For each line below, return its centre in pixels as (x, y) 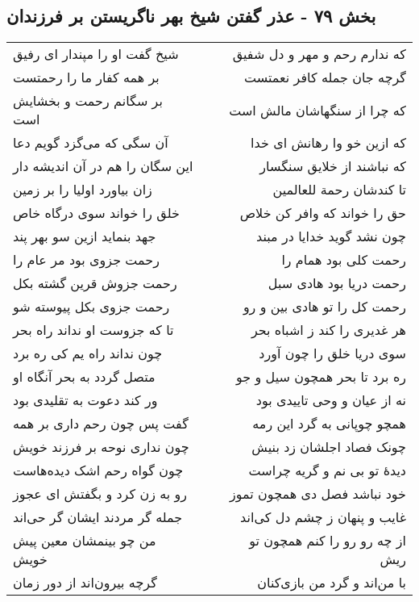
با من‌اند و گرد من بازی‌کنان (332, 583)
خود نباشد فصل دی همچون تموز (318, 494)
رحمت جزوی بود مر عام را (86, 260)
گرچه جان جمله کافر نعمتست (325, 77)
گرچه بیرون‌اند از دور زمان (85, 583)
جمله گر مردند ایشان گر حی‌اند (98, 517)
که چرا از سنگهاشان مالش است (317, 110)
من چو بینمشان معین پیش (85, 541)
